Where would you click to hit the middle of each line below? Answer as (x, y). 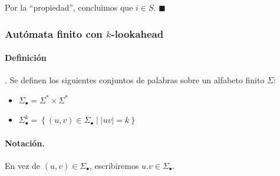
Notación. (25, 143)
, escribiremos (114, 165)
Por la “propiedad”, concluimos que (69, 7)
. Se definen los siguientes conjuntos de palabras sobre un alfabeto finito (135, 80)
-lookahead (137, 33)
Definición (26, 58)
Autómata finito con (54, 33)
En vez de (23, 165)
